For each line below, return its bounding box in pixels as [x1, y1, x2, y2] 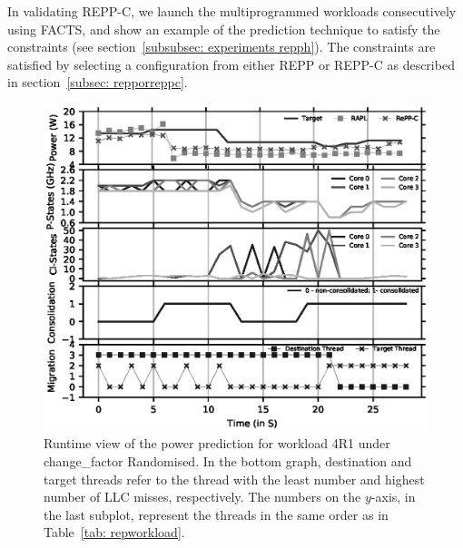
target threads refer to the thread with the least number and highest [44, 469, 425, 488]
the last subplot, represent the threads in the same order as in [44, 504, 389, 524]
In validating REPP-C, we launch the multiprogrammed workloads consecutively [7, 2, 457, 20]
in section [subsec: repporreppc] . [7, 73, 188, 92]
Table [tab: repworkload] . [44, 523, 185, 542]
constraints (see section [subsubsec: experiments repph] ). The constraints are [7, 37, 436, 56]
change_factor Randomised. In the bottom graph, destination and [44, 451, 412, 470]
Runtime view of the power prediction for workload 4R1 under [44, 434, 390, 453]
